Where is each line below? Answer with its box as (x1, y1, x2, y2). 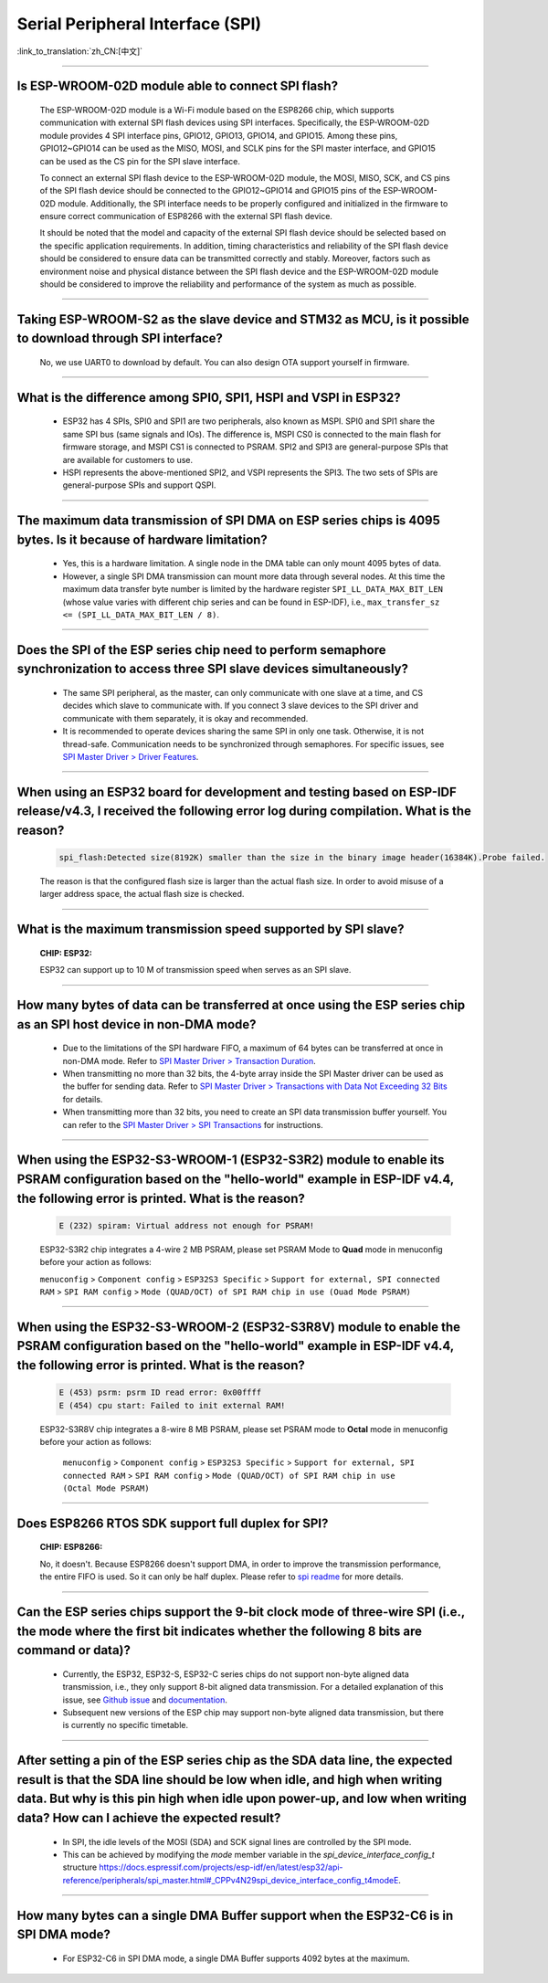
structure (62, 1862, 98, 1872)
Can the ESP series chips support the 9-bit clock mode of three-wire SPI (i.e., (16, 1604, 466, 1620)
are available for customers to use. (62, 454, 194, 465)
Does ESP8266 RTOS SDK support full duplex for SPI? (16, 1515, 329, 1531)
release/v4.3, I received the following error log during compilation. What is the (16, 804, 472, 819)
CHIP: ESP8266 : (39, 1542, 103, 1553)
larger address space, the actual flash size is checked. (39, 889, 245, 900)
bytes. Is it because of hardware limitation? (16, 532, 269, 547)
